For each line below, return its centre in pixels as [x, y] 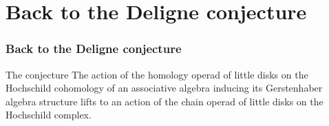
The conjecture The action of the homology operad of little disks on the [157, 74]
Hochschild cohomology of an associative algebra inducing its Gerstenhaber [164, 88]
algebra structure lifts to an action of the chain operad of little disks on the [164, 101]
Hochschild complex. [49, 115]
